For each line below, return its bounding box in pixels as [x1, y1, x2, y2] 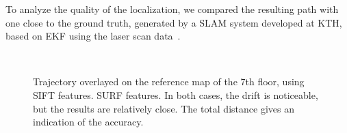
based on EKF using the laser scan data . [5, 29, 181, 43]
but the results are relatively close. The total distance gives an [33, 101, 294, 115]
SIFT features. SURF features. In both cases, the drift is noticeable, [33, 87, 318, 102]
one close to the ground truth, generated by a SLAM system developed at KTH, [5, 15, 342, 29]
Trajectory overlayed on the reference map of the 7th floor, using [33, 74, 305, 89]
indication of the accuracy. [33, 115, 144, 129]
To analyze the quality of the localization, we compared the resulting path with [5, 2, 339, 16]
